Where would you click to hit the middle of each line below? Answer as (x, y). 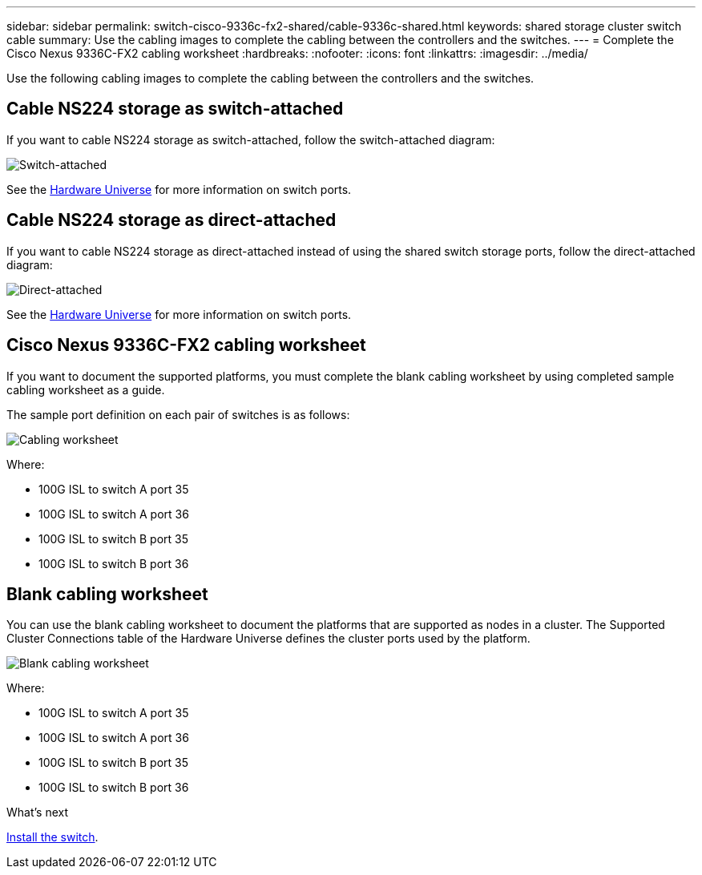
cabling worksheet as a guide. (86, 389)
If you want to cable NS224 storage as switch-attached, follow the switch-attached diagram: (251, 139)
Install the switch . (52, 837)
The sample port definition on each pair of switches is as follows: (178, 414)
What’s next (38, 812)
